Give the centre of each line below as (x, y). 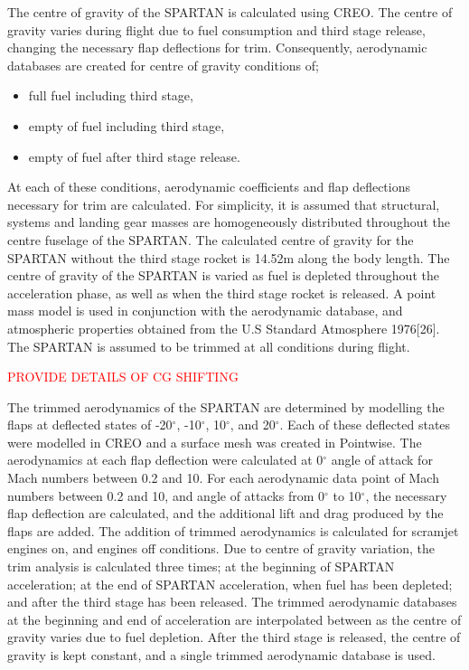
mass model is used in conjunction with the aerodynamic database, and (205, 311)
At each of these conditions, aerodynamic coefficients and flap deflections (209, 187)
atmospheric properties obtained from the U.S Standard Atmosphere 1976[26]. (224, 328)
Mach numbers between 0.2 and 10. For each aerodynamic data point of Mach (223, 478)
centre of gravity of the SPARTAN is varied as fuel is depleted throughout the (223, 275)
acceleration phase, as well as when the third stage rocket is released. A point (222, 293)
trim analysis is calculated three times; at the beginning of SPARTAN (201, 566)
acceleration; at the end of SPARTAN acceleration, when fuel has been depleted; (230, 584)
